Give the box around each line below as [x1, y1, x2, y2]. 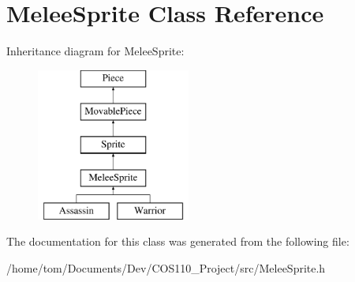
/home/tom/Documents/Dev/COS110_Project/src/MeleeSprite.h [6, 259, 326, 276]
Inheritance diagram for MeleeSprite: [6, 43, 185, 59]
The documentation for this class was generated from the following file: [6, 233, 349, 250]
